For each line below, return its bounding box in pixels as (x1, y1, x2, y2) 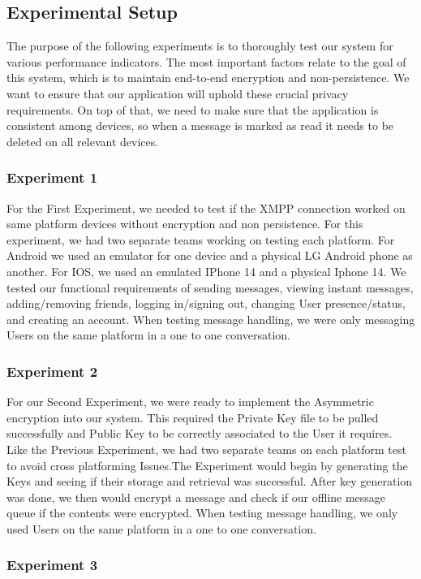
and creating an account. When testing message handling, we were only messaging (6, 310, 415, 327)
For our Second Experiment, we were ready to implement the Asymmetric (6, 393, 374, 410)
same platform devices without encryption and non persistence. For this (6, 215, 363, 232)
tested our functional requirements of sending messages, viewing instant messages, (6, 279, 414, 296)
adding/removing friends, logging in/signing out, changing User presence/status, (6, 295, 406, 312)
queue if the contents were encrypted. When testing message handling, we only (6, 504, 398, 521)
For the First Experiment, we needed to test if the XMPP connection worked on (6, 199, 406, 216)
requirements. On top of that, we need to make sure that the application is (6, 101, 379, 118)
